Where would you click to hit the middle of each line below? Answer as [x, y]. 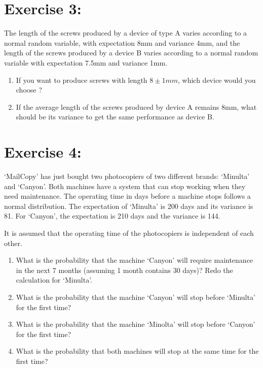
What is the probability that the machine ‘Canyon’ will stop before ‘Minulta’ [136, 297]
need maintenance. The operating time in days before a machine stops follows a [127, 196]
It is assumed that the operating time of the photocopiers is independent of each [129, 233]
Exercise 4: [43, 152]
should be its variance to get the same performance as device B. [115, 117]
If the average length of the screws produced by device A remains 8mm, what [136, 106]
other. [13, 243]
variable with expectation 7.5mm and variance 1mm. [86, 62]
